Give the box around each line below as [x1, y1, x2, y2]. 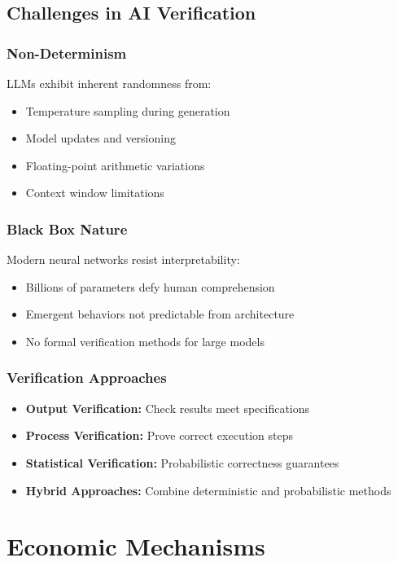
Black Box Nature [7, 218, 128, 239]
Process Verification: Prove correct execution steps [25, 427, 293, 444]
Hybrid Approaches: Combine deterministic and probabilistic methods [25, 481, 391, 498]
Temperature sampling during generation [25, 102, 230, 119]
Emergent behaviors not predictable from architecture [25, 305, 295, 323]
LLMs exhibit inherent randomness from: [7, 75, 212, 91]
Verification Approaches [7, 367, 167, 388]
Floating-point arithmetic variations [25, 156, 205, 173]
